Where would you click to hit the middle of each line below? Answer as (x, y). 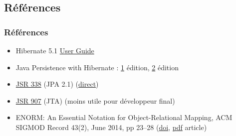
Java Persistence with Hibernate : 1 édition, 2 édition (97, 67)
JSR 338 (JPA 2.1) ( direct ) (57, 84)
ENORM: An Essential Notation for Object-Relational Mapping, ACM (124, 117)
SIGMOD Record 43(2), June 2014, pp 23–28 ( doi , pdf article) (111, 127)
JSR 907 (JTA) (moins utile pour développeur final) (95, 100)
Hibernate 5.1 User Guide (55, 50)
